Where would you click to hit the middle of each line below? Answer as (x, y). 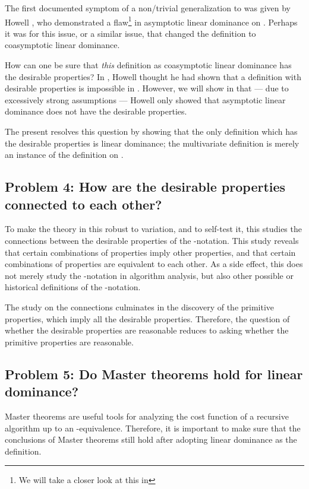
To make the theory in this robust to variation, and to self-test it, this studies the (153, 229)
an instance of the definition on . (64, 155)
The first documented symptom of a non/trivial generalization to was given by (148, 8)
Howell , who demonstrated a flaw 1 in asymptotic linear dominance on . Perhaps (151, 21)
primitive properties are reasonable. (69, 342)
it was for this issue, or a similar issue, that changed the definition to (130, 33)
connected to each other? (83, 204)
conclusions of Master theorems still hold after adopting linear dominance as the (151, 439)
